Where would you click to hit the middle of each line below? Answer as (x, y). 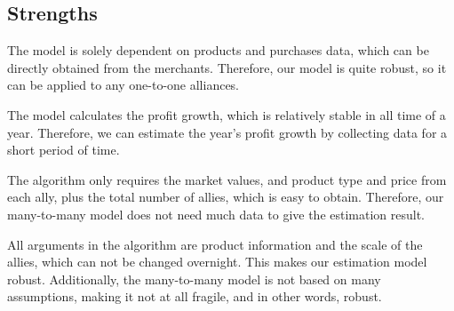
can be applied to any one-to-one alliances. (123, 85)
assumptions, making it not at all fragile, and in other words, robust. (195, 296)
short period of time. (64, 150)
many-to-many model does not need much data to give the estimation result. (216, 214)
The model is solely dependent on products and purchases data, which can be (218, 50)
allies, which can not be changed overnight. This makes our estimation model (217, 262)
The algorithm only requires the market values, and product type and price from (227, 179)
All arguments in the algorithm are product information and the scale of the (215, 244)
